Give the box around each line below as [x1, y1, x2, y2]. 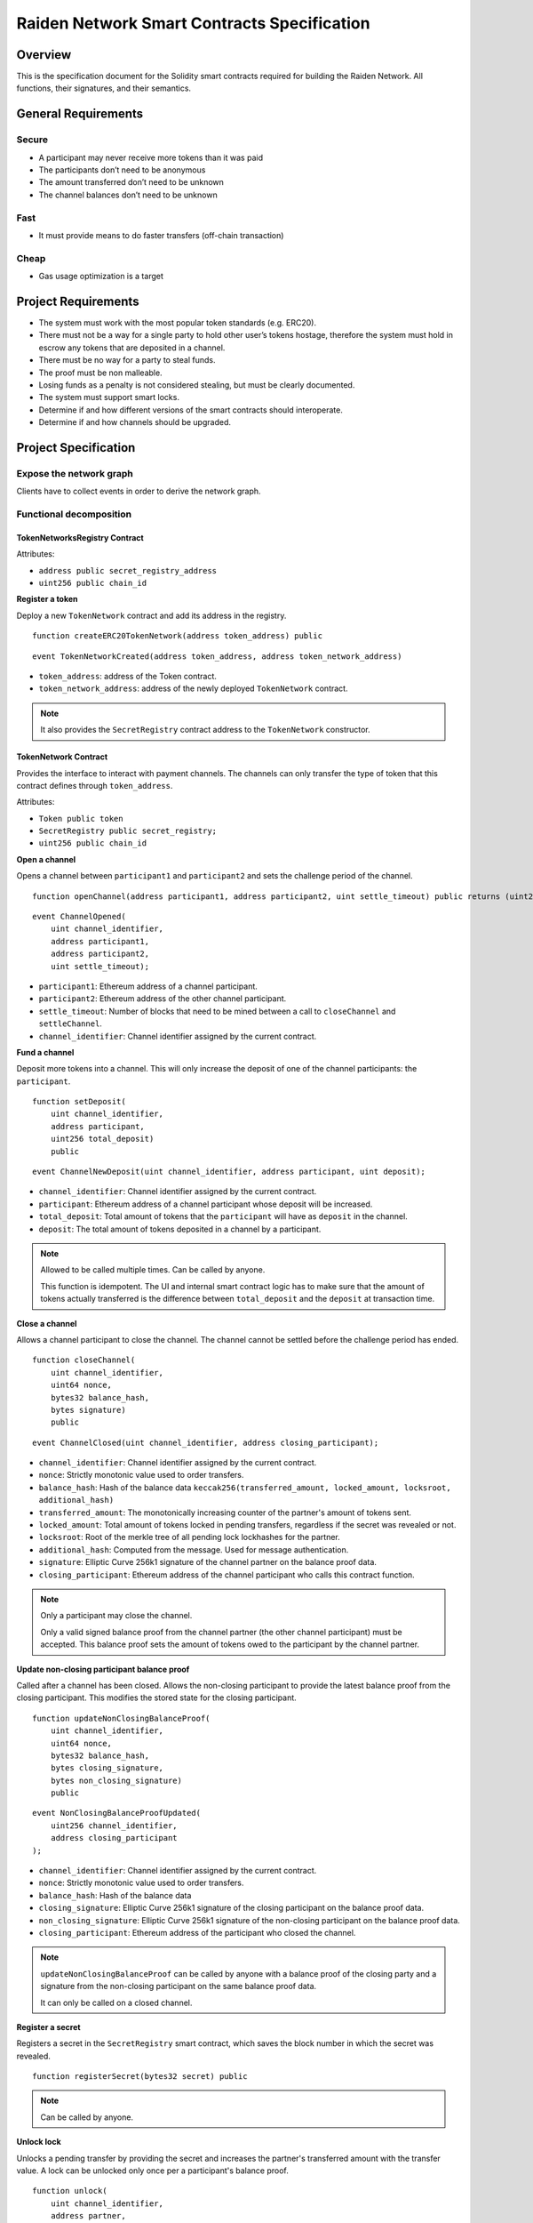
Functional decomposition [16, 508, 132, 520]
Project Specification [16, 440, 136, 455]
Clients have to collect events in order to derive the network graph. [16, 486, 261, 497]
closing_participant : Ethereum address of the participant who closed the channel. [38, 1927, 356, 1938]
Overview [16, 47, 72, 62]
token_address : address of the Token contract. [38, 670, 218, 681]
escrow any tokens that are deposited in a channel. [38, 342, 226, 353]
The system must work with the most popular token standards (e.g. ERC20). [38, 317, 317, 328]
